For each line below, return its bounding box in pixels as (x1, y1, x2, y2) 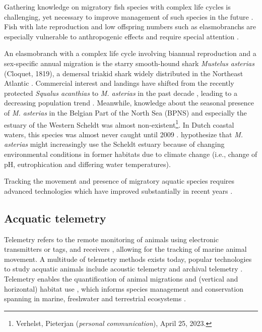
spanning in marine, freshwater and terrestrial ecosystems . (4, 293, 186, 304)
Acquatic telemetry (4, 210, 106, 226)
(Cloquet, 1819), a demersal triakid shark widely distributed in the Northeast (4, 68, 243, 78)
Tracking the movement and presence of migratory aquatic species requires (4, 176, 235, 186)
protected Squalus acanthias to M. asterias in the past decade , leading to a (4, 87, 237, 98)
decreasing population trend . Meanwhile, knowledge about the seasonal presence (4, 97, 254, 108)
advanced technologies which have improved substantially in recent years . (4, 185, 233, 196)
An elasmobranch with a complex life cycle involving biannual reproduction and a (4, 48, 256, 59)
